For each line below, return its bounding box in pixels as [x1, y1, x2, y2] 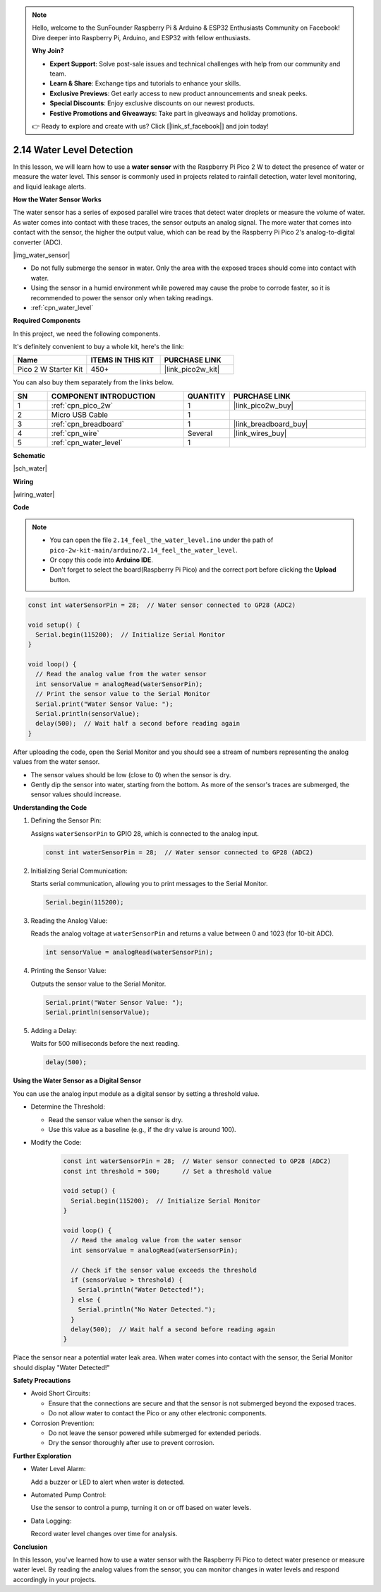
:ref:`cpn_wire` [51, 428, 99, 438]
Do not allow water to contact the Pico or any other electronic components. [48, 1409, 267, 1417]
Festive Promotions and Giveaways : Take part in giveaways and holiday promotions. [49, 109, 298, 117]
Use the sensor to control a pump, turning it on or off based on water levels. [30, 1504, 252, 1512]
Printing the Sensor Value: [30, 967, 107, 975]
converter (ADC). [13, 237, 63, 247]
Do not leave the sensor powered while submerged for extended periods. [48, 1429, 261, 1437]
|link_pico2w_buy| [233, 400, 294, 410]
